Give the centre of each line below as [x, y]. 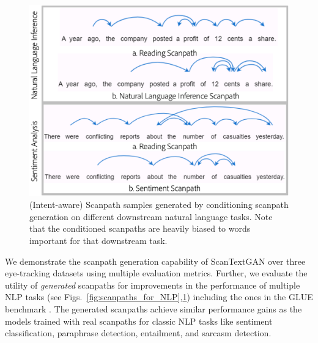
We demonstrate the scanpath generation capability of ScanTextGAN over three [155, 261]
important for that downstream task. [98, 240]
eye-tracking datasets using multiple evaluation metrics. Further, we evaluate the [156, 273]
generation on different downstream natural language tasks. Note [151, 216]
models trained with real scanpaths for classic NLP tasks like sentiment [139, 321]
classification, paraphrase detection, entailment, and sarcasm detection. [138, 333]
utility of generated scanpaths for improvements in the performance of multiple [153, 285]
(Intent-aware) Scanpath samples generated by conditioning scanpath [159, 205]
